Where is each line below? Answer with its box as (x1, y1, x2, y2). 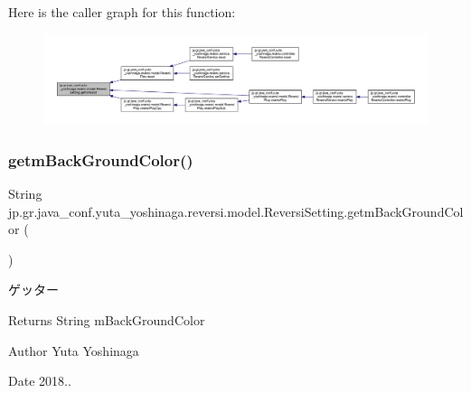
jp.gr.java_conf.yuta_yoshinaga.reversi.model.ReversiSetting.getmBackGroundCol (8, 201, 464, 220)
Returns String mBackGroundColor (8, 310, 205, 329)
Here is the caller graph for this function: (8, 3, 236, 21)
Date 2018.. (8, 371, 71, 390)
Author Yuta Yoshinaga (8, 341, 139, 360)
